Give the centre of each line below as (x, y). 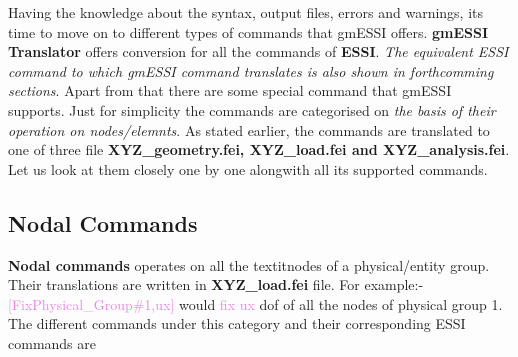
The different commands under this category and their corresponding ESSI (237, 323)
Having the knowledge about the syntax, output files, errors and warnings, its (246, 12)
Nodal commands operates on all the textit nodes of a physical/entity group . (249, 264)
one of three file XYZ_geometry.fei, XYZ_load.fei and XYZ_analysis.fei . (259, 149)
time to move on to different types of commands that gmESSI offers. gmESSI (248, 31)
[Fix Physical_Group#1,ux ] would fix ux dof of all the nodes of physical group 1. (255, 303)
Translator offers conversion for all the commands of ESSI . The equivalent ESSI (258, 51)
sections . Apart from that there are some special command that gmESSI (230, 90)
